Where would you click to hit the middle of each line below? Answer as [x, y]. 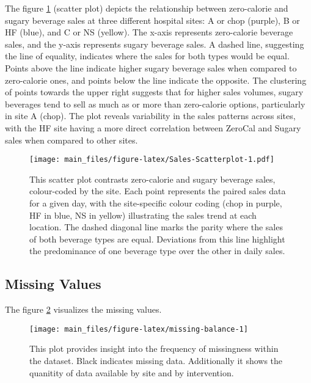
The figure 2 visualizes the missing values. [83, 309]
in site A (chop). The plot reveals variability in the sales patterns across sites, [150, 116]
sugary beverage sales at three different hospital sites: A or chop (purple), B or [152, 20]
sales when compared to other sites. [71, 140]
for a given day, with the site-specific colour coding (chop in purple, [156, 202]
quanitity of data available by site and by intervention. [132, 372]
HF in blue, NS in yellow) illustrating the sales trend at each [143, 215]
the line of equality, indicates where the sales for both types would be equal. [147, 56]
